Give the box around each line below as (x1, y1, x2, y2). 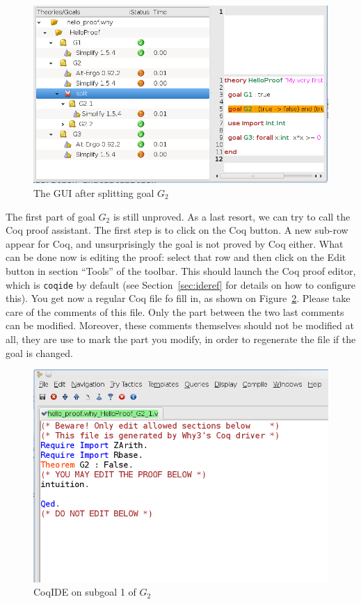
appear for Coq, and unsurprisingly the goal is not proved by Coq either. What (6, 236, 344, 251)
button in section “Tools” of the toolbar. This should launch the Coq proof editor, (6, 263, 356, 278)
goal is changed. (6, 345, 73, 360)
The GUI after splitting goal (33, 185, 154, 200)
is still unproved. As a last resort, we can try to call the (113, 209, 351, 223)
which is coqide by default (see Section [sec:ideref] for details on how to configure (6, 277, 356, 292)
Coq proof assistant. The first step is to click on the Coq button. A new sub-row (6, 223, 348, 237)
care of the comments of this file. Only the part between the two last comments (6, 304, 344, 319)
